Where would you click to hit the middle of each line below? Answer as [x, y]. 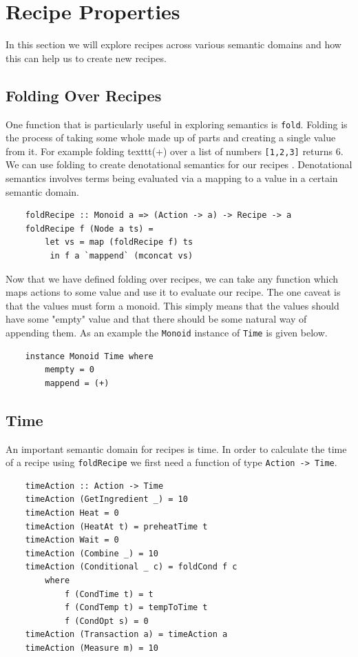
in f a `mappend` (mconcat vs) [122, 255]
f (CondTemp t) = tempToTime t [136, 608]
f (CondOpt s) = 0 [106, 621]
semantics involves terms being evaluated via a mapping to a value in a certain [172, 178]
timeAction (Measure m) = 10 [92, 648]
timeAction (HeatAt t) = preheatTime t [116, 526]
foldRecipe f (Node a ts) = [89, 229]
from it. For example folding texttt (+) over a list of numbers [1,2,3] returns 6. [175, 151]
